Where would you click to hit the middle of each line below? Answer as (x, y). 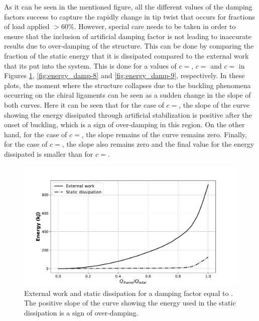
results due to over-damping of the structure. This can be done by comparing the (129, 46)
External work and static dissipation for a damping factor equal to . (128, 293)
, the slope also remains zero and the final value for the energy (158, 144)
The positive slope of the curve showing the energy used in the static (130, 303)
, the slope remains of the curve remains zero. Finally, (164, 134)
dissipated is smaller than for (49, 153)
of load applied (27, 26)
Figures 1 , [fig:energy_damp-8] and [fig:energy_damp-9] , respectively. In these (124, 75)
